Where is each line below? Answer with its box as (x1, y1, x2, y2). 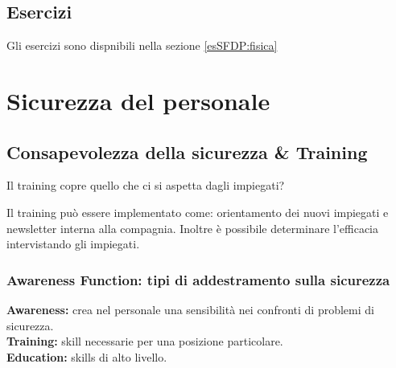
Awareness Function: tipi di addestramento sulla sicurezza (6, 269, 390, 289)
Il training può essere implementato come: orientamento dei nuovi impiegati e (6, 203, 389, 220)
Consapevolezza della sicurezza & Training (6, 139, 368, 164)
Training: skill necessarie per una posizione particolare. (6, 333, 283, 350)
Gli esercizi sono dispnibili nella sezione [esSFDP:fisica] (6, 37, 278, 54)
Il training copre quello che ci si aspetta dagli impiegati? (6, 177, 285, 194)
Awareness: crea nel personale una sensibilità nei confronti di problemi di (6, 301, 374, 317)
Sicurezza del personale (6, 84, 270, 117)
